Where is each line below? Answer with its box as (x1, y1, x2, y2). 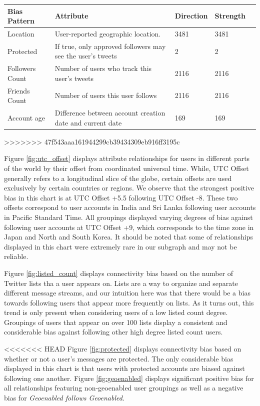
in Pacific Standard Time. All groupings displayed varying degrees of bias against (4, 211, 253, 222)
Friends (7, 85, 30, 95)
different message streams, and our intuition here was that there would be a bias (4, 287, 250, 298)
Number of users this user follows (54, 90, 157, 100)
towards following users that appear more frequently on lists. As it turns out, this (4, 297, 254, 307)
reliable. (4, 251, 28, 261)
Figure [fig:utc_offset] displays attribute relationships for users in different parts (4, 153, 250, 163)
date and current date (54, 117, 122, 127)
